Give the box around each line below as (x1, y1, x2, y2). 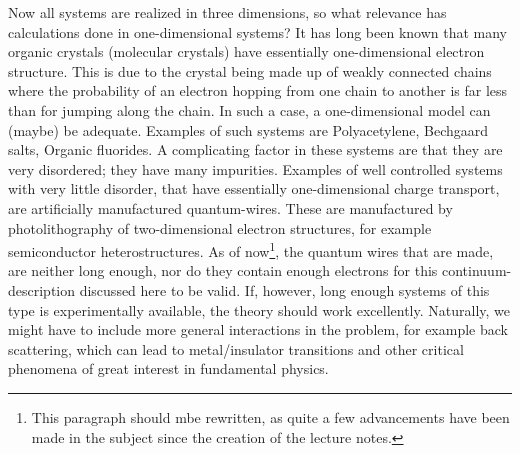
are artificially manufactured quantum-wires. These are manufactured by (8, 197, 453, 218)
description (8, 279, 76, 300)
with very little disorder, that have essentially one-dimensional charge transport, (8, 178, 500, 199)
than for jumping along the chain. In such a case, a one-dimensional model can (8, 99, 491, 120)
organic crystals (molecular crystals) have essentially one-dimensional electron (8, 41, 485, 62)
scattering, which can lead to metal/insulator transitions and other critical (8, 338, 464, 359)
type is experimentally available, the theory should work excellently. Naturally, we (8, 299, 510, 320)
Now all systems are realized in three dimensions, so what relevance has (8, 2, 447, 22)
